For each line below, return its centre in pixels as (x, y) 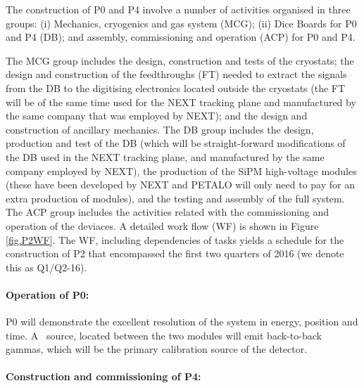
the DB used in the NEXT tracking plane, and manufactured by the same (165, 156)
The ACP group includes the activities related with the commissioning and (168, 212)
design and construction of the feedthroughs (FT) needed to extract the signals (176, 74)
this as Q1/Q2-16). (46, 267)
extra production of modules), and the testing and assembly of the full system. (175, 198)
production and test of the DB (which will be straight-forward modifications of (176, 143)
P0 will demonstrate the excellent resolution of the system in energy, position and (182, 322)
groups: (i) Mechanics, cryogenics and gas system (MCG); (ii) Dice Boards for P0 (181, 23)
